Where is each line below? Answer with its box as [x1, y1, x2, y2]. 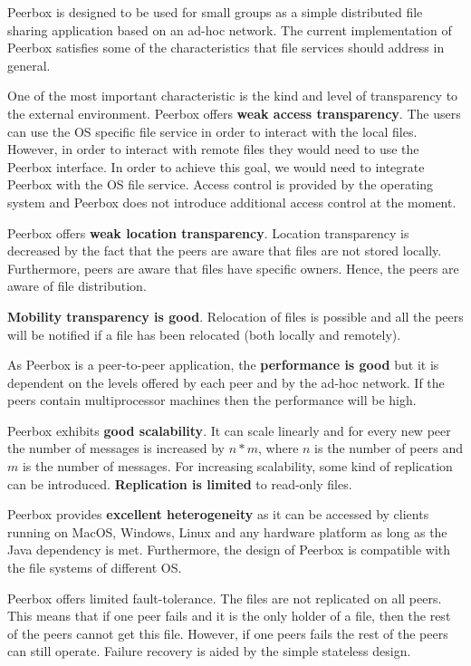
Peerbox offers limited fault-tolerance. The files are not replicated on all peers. [7, 588, 442, 607]
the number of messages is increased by [7, 439, 225, 458]
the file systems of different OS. [7, 558, 182, 577]
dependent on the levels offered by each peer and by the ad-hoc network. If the [7, 372, 445, 391]
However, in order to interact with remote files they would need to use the [7, 140, 419, 159]
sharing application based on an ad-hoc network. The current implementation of [7, 20, 452, 39]
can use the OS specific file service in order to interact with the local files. [7, 121, 418, 140]
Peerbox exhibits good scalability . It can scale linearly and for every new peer [7, 420, 451, 439]
